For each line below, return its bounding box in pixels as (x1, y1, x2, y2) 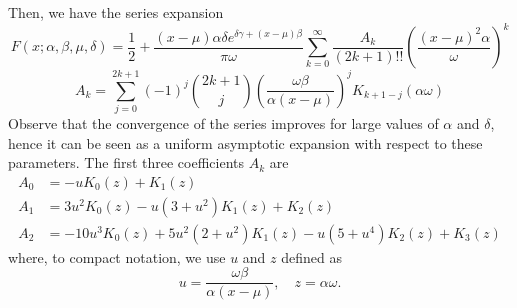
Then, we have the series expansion (8, 2, 224, 22)
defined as (281, 246, 342, 267)
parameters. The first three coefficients (8, 152, 245, 173)
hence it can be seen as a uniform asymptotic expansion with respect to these (8, 132, 483, 153)
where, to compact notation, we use (8, 246, 226, 267)
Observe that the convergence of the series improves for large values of (8, 112, 439, 133)
